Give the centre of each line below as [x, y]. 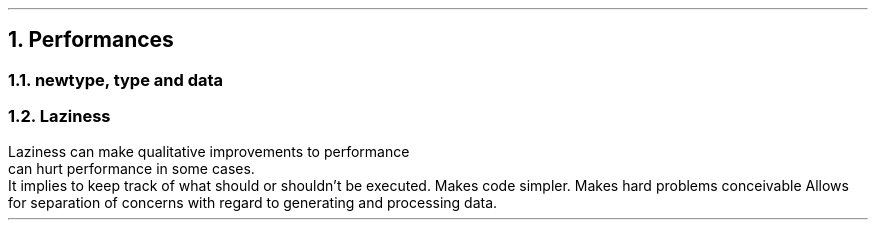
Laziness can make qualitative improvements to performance [209, 151]
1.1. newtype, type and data [116, 79]
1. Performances [91, 40]
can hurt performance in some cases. [131, 168]
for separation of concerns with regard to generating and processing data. [253, 202]
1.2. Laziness [59, 116]
